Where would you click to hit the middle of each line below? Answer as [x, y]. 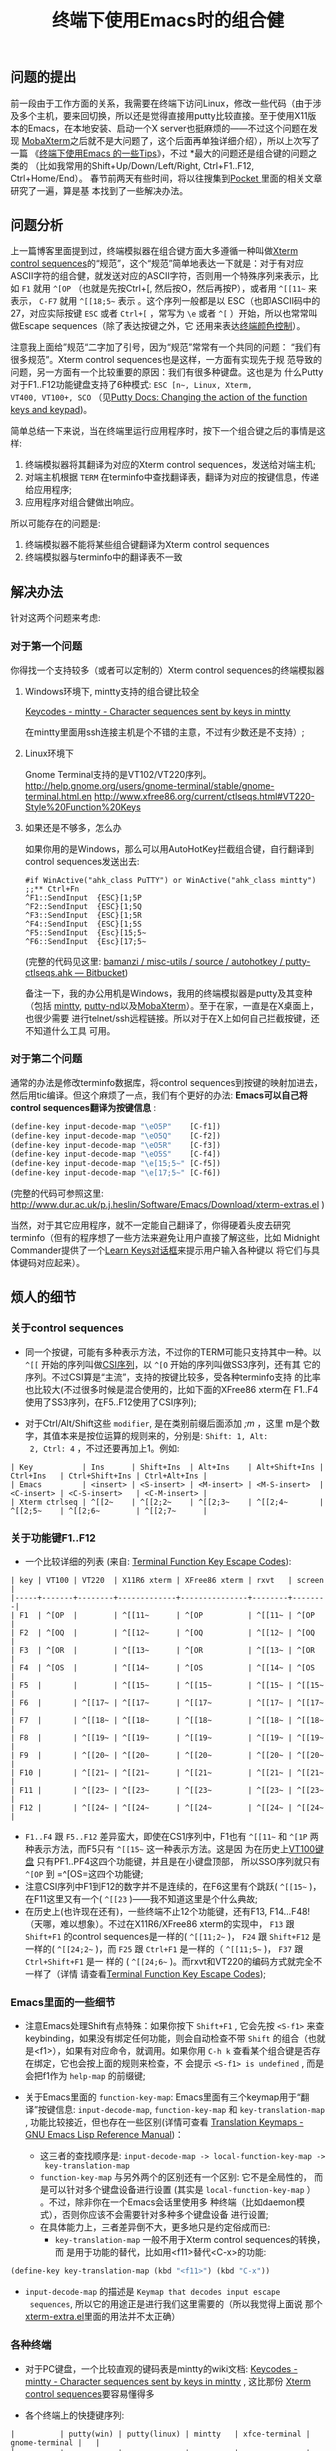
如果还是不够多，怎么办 [73, 827]
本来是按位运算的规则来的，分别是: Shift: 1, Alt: [164, 1435]
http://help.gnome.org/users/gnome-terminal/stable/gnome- [149, 785]
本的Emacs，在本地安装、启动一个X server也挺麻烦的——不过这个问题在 [160, 128]
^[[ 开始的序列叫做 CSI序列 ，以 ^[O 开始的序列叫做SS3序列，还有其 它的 [173, 1364]
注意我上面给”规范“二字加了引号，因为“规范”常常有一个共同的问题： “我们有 [166, 347]
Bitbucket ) [107, 972]
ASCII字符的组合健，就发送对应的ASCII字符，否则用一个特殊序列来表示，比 [164, 276]
